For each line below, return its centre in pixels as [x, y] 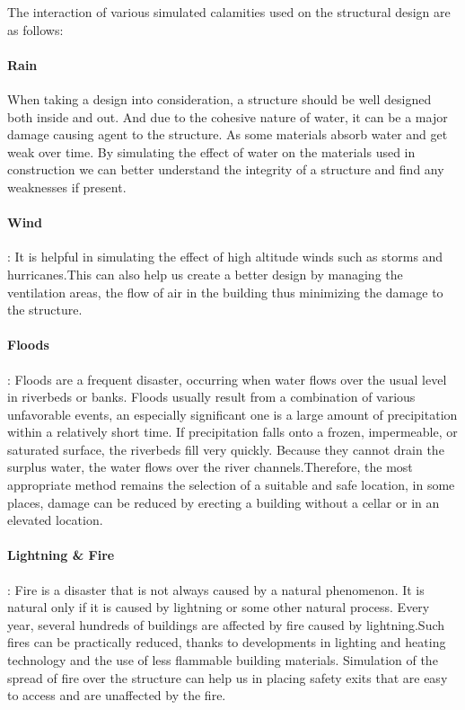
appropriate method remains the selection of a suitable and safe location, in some [231, 485]
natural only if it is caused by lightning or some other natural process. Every [219, 607]
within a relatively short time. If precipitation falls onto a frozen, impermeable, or [232, 432]
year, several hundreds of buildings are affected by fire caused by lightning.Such [226, 624]
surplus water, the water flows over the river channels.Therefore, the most [210, 467]
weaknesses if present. [67, 186]
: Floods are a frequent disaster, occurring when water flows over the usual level [227, 379]
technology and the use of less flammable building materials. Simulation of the [223, 660]
